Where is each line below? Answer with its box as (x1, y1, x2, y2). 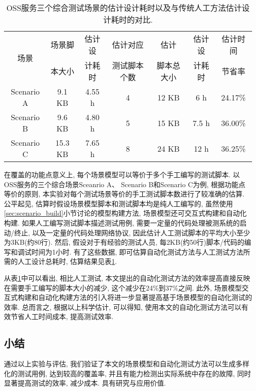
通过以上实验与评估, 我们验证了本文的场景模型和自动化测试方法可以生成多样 (4, 358, 250, 369)
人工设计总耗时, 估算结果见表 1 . (17, 256, 117, 266)
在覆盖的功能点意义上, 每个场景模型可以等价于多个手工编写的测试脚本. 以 (4, 169, 240, 179)
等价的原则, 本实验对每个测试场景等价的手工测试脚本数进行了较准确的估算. (4, 189, 245, 199)
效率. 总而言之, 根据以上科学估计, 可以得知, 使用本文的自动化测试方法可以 (4, 301, 242, 312)
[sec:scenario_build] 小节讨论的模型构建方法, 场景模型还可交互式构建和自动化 (4, 208, 247, 218)
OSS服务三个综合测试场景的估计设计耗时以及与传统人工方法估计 (6, 2, 242, 13)
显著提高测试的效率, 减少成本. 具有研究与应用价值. (4, 378, 166, 388)
